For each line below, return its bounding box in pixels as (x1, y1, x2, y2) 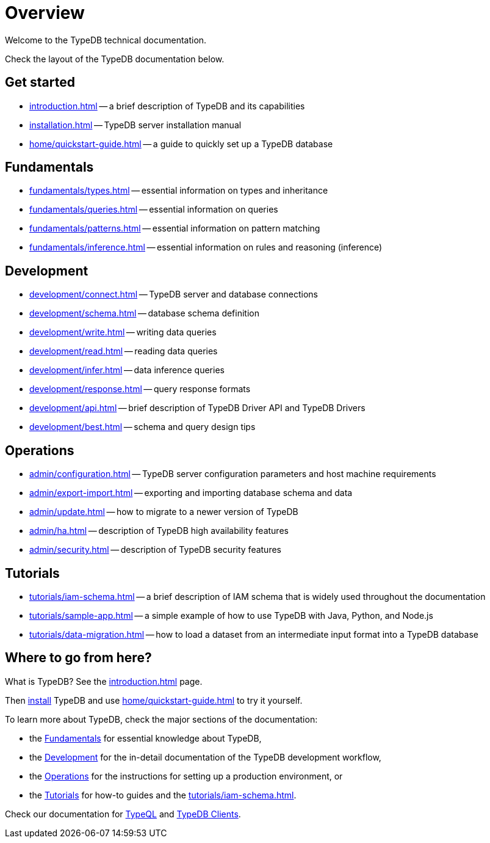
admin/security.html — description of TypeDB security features (29, 544, 281, 555)
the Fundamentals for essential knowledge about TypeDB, (29, 732, 262, 743)
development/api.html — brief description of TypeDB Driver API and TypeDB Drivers (29, 403, 366, 414)
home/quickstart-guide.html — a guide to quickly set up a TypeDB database (29, 138, 333, 149)
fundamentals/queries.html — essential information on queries (29, 204, 278, 215)
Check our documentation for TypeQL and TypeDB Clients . (5, 808, 241, 819)
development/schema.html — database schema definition (29, 308, 259, 319)
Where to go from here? (5, 650, 152, 666)
